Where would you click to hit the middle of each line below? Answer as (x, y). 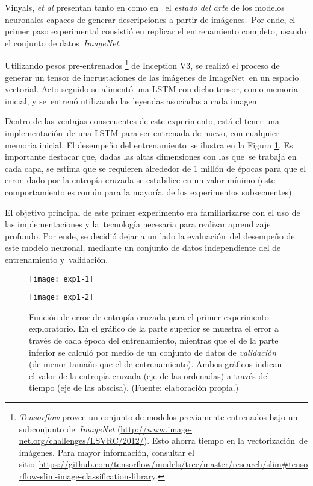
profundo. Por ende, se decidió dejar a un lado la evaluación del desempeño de (150, 235)
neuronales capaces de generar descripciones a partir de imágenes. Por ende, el (150, 19)
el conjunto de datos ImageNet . (63, 43)
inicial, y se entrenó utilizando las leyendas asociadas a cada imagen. (132, 100)
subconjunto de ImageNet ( (70, 428)
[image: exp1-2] (61, 298)
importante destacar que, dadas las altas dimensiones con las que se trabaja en (151, 156)
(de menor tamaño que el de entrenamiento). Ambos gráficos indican (156, 364)
